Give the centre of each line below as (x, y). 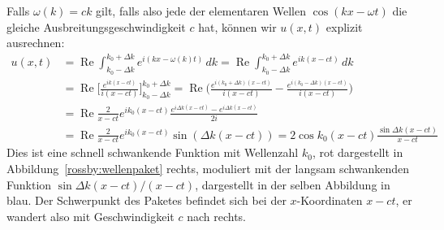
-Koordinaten (330, 200)
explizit (344, 26)
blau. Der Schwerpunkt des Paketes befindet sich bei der (147, 200)
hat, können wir (237, 26)
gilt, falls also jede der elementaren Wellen (201, 11)
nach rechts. (217, 216)
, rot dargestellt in (358, 152)
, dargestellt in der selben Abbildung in (293, 184)
